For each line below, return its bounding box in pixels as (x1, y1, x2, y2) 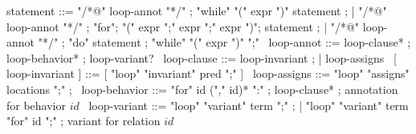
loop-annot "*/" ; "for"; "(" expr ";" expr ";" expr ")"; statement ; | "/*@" (6, 18, 360, 35)
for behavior (6, 96, 66, 113)
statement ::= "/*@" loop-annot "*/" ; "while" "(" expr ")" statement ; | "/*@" (6, 2, 387, 18)
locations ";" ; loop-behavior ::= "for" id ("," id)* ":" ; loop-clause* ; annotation (6, 80, 398, 97)
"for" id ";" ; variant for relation (6, 112, 161, 129)
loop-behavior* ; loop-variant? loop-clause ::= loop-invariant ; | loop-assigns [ (6, 49, 397, 66)
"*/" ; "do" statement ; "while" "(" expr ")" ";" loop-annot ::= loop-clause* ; (38, 34, 411, 51)
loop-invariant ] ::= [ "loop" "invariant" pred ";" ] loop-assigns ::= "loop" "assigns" (6, 65, 410, 82)
